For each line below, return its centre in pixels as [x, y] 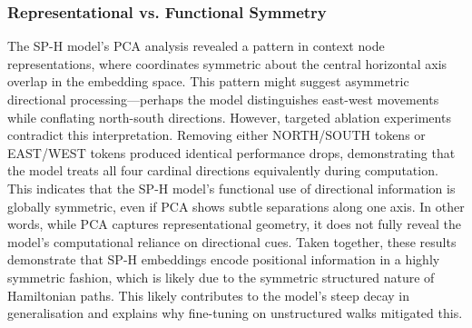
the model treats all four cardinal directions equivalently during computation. [223, 170]
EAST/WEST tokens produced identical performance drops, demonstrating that [231, 152]
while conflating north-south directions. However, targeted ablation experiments [229, 117]
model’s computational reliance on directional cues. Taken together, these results [232, 241]
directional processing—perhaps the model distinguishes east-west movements [223, 99]
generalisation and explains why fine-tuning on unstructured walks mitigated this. [235, 313]
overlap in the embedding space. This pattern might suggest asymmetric [208, 81]
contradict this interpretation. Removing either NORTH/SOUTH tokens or [216, 135]
